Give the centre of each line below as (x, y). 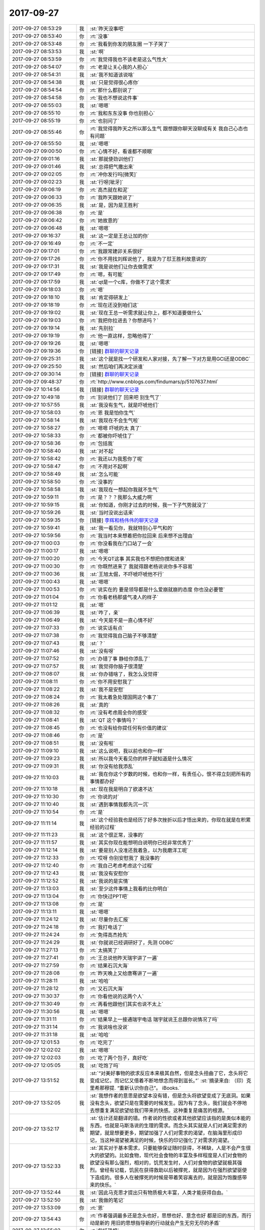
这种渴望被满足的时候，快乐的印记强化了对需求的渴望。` (169, 1140)
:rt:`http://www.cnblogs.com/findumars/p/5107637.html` (154, 381)
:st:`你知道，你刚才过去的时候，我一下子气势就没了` (149, 505)
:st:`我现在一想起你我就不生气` (125, 490)
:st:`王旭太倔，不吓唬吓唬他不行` (127, 574)
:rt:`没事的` (102, 482)
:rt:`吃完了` (102, 1042)
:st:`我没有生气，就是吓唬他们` (125, 405)
